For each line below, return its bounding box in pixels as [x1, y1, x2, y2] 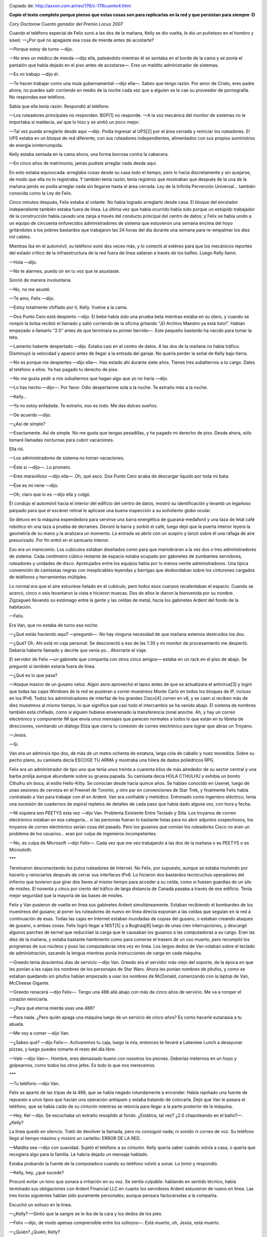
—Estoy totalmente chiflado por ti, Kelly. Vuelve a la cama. [9, 304, 128, 310]
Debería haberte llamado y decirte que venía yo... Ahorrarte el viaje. [9, 647, 147, 653]
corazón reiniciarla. [9, 996, 48, 1002]
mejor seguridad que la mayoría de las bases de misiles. [9, 893, 124, 899]
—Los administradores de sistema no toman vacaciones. [9, 455, 125, 461]
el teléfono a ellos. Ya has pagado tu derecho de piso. [9, 366, 119, 372]
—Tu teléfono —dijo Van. [9, 1080, 60, 1086]
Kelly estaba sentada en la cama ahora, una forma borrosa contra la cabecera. [9, 151, 169, 157]
